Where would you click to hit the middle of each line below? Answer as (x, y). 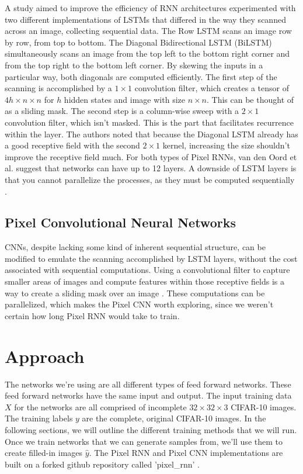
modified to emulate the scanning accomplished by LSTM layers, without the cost (151, 258)
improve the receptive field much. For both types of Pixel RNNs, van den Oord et (151, 156)
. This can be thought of (250, 99)
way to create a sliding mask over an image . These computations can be (135, 293)
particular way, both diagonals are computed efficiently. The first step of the (141, 76)
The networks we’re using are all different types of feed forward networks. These (148, 384)
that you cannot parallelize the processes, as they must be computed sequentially (150, 179)
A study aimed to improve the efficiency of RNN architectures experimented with (150, 8)
